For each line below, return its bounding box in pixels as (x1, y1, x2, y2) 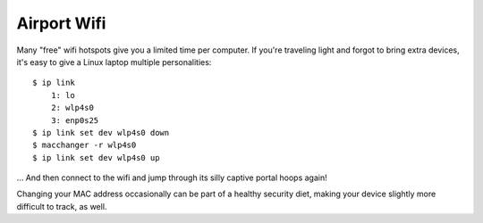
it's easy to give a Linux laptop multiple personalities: (16, 56, 212, 67)
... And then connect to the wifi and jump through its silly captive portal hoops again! (16, 172, 327, 183)
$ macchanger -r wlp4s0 (32, 140, 137, 151)
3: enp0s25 (50, 115, 99, 125)
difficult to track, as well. (16, 201, 107, 211)
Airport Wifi (16, 13, 106, 33)
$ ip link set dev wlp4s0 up (32, 153, 160, 162)
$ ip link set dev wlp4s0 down (32, 128, 170, 137)
